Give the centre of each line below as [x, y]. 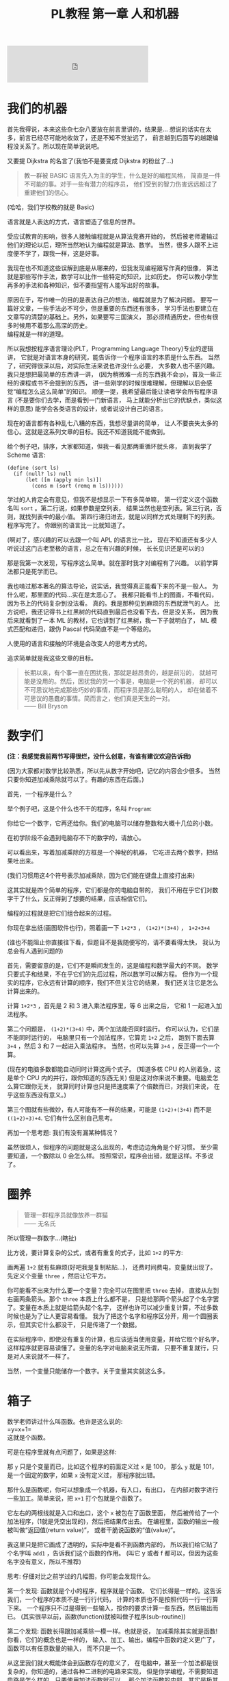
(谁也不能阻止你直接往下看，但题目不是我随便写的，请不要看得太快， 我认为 [114, 942]
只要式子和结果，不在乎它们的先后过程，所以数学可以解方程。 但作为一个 [110, 974]
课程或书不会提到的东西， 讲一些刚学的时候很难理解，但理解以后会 [112, 383]
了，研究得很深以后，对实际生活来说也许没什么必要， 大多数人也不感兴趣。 [113, 366]
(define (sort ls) [33, 468]
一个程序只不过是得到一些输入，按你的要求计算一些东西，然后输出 [119, 1608]
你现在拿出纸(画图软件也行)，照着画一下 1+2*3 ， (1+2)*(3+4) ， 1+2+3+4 [109, 928]
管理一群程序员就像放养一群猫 [66, 1215]
